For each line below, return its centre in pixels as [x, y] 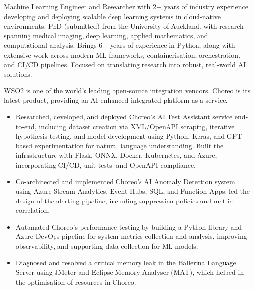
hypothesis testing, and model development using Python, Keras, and [120, 136]
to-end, [26, 126]
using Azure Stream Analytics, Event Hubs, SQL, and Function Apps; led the [133, 191]
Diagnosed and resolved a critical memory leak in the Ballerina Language [126, 262]
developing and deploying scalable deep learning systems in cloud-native [112, 16]
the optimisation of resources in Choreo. [76, 281]
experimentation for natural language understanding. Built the [129, 145]
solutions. [18, 74]
